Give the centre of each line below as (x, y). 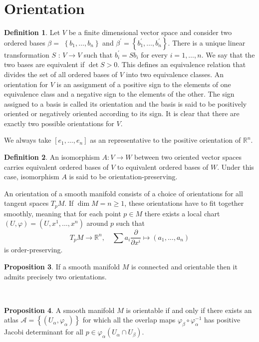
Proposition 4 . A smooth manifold (59, 310)
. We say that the (228, 54)
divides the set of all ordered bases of (61, 74)
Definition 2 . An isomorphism (52, 157)
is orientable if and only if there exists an (189, 310)
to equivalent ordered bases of (163, 166)
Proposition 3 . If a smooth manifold (62, 267)
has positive (222, 320)
